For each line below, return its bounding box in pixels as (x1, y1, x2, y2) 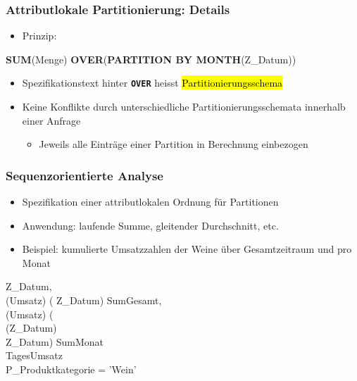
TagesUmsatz (6, 348, 63, 363)
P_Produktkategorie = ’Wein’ (6, 362, 137, 376)
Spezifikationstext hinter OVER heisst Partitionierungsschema (22, 75, 283, 90)
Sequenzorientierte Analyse (6, 166, 163, 184)
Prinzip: (22, 28, 57, 43)
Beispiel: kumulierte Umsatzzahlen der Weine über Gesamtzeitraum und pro (22, 242, 352, 256)
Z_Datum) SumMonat (6, 334, 104, 349)
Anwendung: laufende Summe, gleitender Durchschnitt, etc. (22, 218, 279, 232)
